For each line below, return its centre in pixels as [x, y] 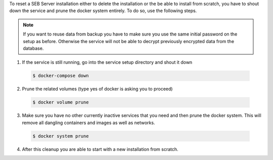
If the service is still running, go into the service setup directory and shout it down [107, 62]
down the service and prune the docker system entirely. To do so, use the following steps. [103, 11]
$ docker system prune [61, 136]
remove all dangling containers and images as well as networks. [88, 123]
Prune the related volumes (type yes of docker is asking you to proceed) [97, 89]
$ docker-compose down [61, 76]
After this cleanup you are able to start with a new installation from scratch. [100, 149]
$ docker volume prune [61, 102]
